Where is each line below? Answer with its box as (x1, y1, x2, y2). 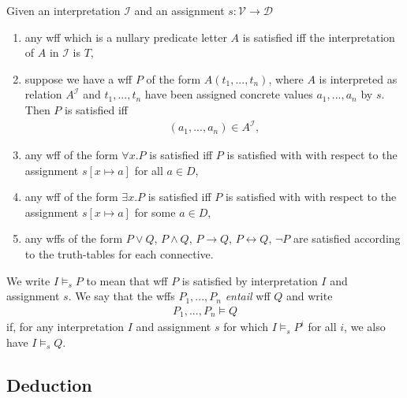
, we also (344, 318, 386, 335)
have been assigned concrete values (144, 86, 313, 102)
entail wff (225, 288, 271, 304)
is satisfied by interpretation (181, 272, 318, 288)
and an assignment (134, 2, 225, 18)
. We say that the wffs (68, 288, 175, 304)
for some (134, 203, 176, 220)
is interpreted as (319, 70, 398, 87)
